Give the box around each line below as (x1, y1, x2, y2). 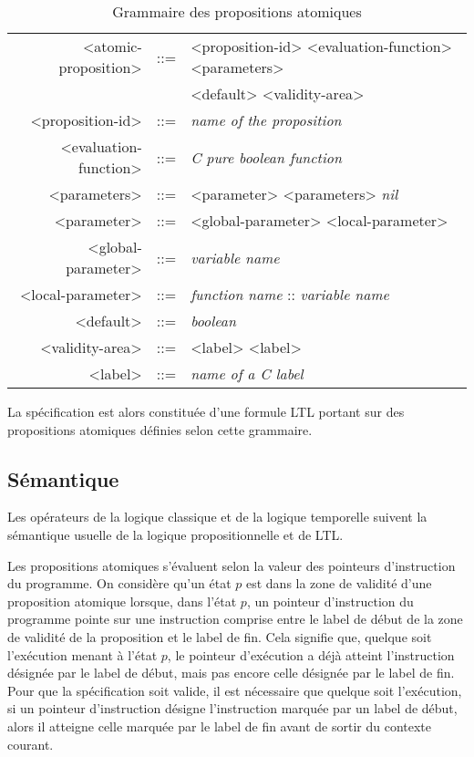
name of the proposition (191, 109, 342, 130)
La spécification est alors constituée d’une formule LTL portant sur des (7, 402, 405, 420)
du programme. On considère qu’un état (7, 574, 232, 593)
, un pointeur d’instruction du (246, 591, 414, 610)
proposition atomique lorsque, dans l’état (7, 591, 237, 610)
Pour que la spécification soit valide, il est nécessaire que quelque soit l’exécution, (7, 680, 462, 700)
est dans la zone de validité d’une (245, 574, 432, 593)
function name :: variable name (191, 284, 389, 305)
